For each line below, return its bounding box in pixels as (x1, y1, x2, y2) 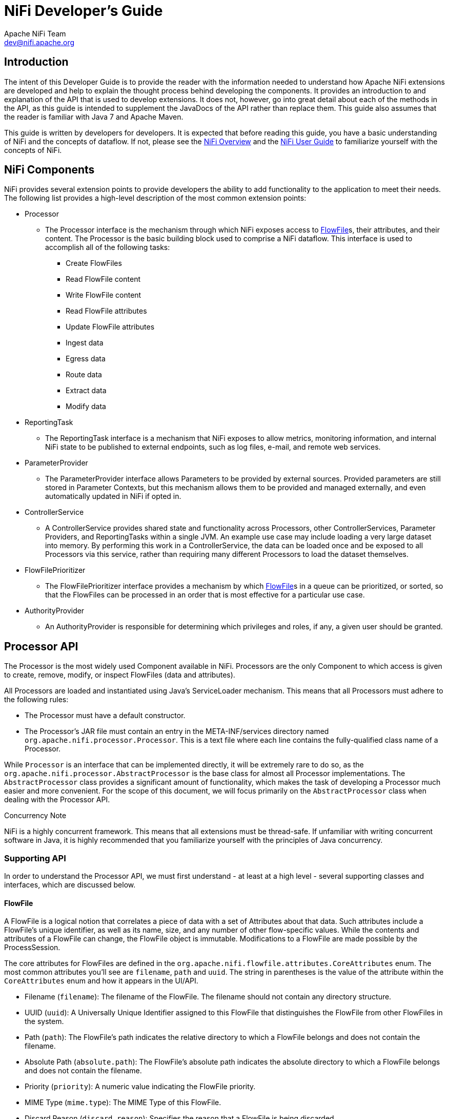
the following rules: (4, 695, 69, 704)
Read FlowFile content (66, 275, 140, 284)
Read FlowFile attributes (66, 306, 147, 316)
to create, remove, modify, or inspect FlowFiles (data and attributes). (4, 670, 235, 680)
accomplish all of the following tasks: (45, 243, 170, 252)
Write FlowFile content (66, 291, 141, 300)
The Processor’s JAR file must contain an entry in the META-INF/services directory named (25, 727, 329, 736)
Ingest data (66, 338, 104, 348)
